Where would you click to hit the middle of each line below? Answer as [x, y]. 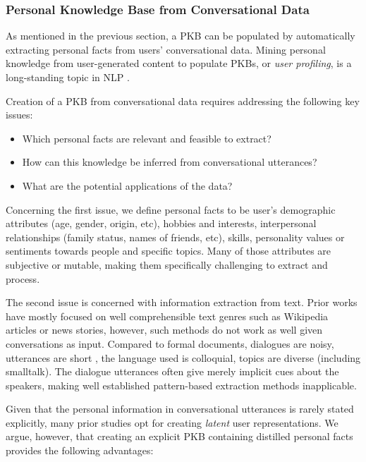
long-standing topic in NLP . [68, 77]
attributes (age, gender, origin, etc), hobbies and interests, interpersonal [161, 223]
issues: [19, 115]
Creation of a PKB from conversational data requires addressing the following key [183, 101]
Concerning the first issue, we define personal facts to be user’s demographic [171, 209]
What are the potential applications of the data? [127, 185]
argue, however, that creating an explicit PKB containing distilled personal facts [179, 436]
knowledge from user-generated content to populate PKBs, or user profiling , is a [179, 63]
